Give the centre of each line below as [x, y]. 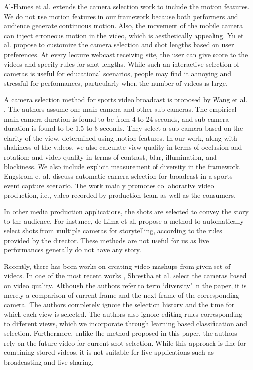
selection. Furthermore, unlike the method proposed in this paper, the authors [121, 333]
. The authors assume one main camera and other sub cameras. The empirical [120, 109]
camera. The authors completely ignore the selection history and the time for [119, 304]
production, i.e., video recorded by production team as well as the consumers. [120, 195]
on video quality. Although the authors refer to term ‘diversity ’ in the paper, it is [125, 285]
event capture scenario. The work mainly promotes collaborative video [109, 185]
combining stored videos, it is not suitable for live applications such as [109, 352]
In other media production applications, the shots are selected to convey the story [126, 211]
